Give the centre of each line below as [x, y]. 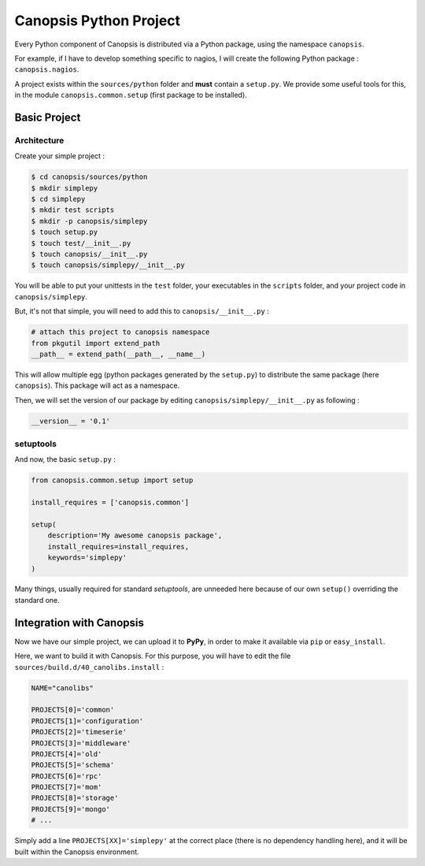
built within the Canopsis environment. [77, 852]
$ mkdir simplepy [65, 188]
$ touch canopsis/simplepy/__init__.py [108, 265]
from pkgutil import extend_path [96, 343]
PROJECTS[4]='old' [67, 754]
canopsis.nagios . [47, 69]
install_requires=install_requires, [118, 546]
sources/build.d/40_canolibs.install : [89, 667]
